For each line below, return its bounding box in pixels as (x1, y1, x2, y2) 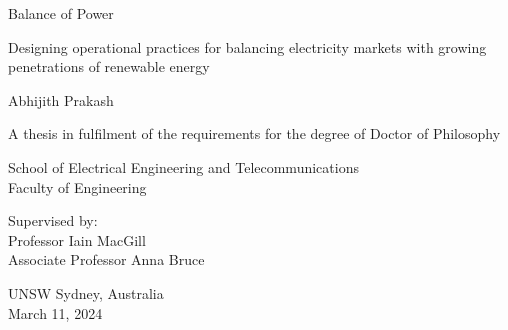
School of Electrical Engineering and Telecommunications (8, 156, 359, 177)
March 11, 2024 (8, 302, 103, 323)
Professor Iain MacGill (8, 229, 146, 250)
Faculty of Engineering (8, 176, 147, 197)
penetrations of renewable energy (8, 56, 210, 77)
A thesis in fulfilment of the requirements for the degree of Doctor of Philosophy (8, 123, 501, 144)
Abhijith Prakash (8, 89, 114, 110)
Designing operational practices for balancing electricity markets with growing (8, 36, 487, 57)
